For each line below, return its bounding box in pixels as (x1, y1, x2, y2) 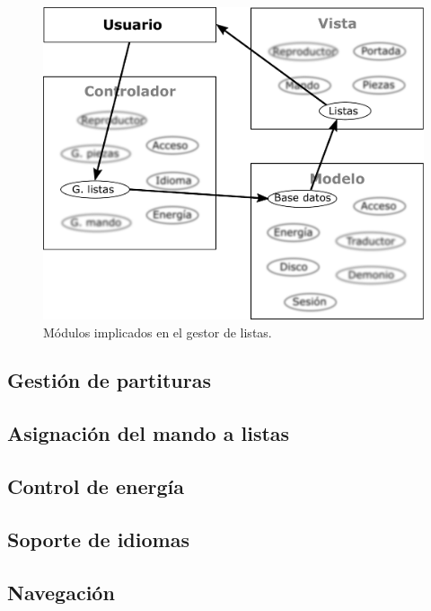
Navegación (7, 578, 115, 606)
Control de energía (7, 472, 184, 500)
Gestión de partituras (7, 366, 211, 394)
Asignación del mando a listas (7, 419, 290, 447)
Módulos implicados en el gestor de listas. (43, 322, 272, 341)
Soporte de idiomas (7, 525, 189, 553)
